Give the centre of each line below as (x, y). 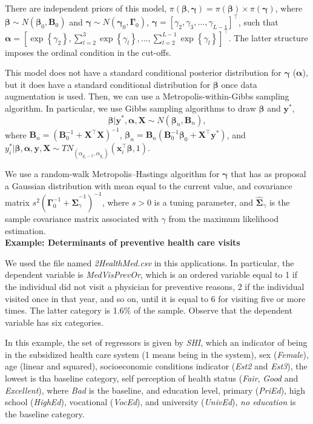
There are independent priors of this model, (86, 8)
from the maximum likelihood (224, 218)
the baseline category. (45, 413)
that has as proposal (269, 174)
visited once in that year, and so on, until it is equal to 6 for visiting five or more (155, 298)
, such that (258, 22)
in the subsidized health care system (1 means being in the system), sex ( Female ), (157, 354)
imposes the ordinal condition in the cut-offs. (88, 52)
